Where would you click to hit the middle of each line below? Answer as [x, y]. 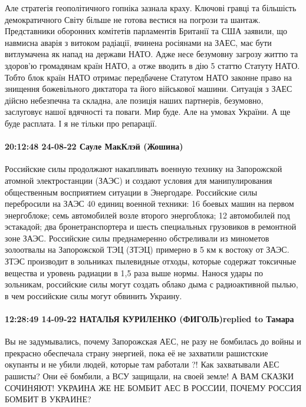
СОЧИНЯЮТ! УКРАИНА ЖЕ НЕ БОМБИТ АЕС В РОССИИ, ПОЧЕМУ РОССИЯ [153, 387]
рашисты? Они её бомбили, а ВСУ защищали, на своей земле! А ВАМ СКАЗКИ [149, 376]
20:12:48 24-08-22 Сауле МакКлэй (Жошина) [94, 146]
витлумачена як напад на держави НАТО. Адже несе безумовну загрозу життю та [152, 54]
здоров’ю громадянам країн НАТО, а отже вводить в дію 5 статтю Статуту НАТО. [152, 65]
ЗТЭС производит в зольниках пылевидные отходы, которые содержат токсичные [151, 261]
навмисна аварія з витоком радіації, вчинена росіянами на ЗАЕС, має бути [138, 42]
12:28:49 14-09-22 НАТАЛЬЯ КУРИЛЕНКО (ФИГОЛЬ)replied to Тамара [149, 319]
